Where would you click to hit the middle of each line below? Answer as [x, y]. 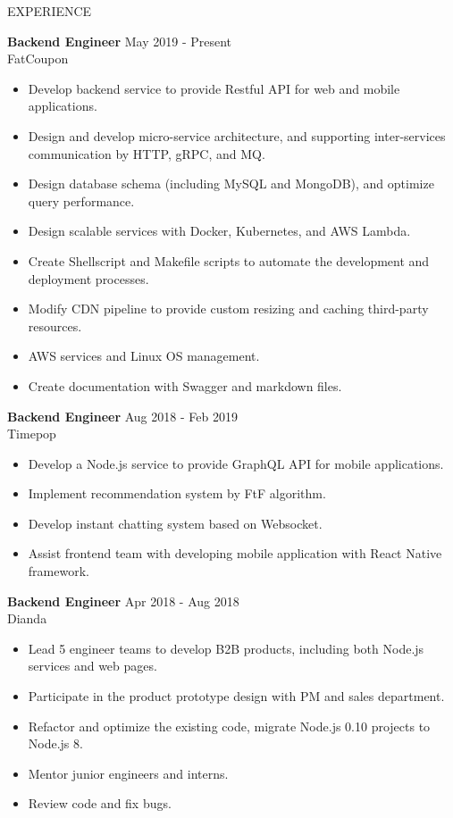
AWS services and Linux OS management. [144, 356]
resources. [55, 326]
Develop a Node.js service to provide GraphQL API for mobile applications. [236, 463]
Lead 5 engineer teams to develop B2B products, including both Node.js [226, 648]
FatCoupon [38, 58]
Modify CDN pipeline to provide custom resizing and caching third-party [228, 309]
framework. [59, 571]
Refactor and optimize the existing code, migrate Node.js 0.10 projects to [229, 726]
